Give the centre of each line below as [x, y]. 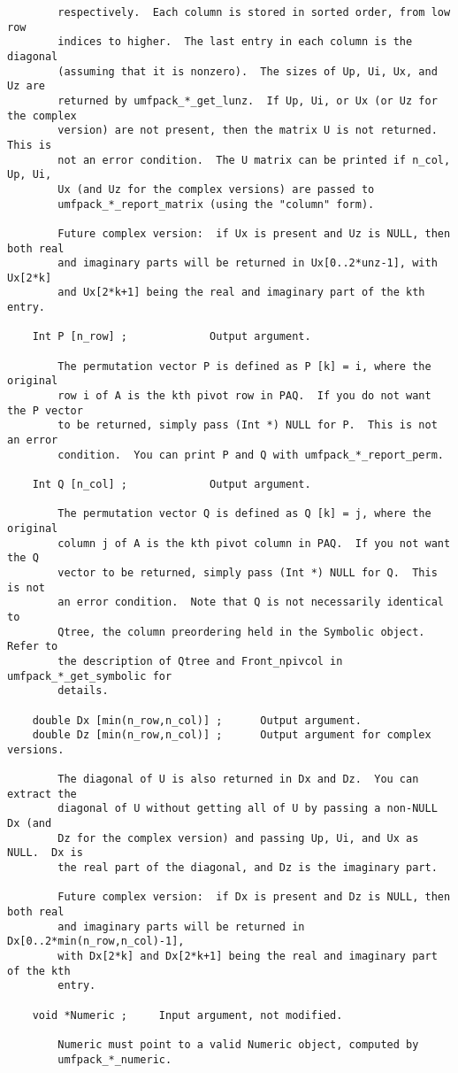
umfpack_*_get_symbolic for [90, 676]
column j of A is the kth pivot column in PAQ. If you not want [254, 543]
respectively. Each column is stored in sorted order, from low [254, 12]
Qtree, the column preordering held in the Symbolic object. [241, 632]
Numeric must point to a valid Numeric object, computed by [238, 1044]
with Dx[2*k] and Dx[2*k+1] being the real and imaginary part [248, 956]
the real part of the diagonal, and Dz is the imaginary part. [248, 868]
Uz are [26, 86]
